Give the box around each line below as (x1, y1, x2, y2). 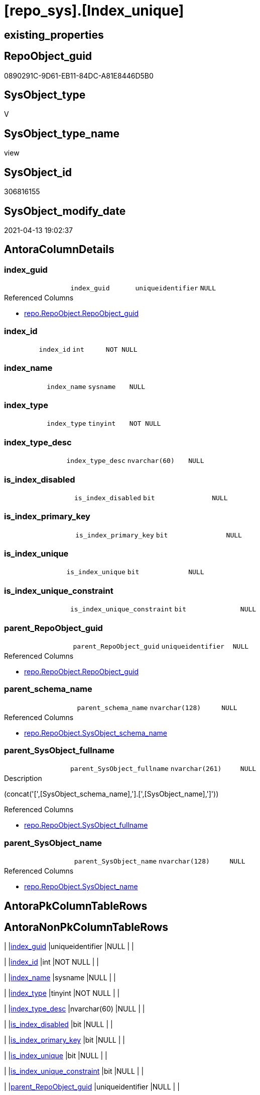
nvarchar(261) (170, 765, 222, 773)
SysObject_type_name (4, 127, 120, 140)
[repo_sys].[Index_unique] (4, 2, 184, 19)
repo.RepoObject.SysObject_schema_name (24, 728, 167, 737)
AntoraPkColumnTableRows (4, 899, 148, 912)
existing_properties (4, 28, 104, 41)
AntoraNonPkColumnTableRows (4, 921, 169, 934)
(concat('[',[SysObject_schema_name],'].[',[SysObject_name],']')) (4, 790, 219, 799)
